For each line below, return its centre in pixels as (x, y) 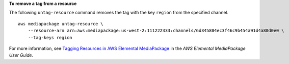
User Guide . (21, 55)
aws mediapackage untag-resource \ (61, 24)
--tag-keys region (50, 37)
